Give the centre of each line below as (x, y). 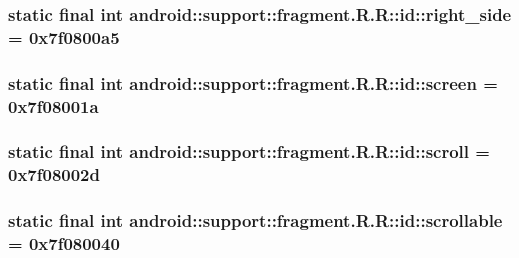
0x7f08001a (53, 105)
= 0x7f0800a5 (64, 36)
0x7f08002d (54, 174)
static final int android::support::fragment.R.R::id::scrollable (255, 220)
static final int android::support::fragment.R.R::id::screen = (253, 82)
